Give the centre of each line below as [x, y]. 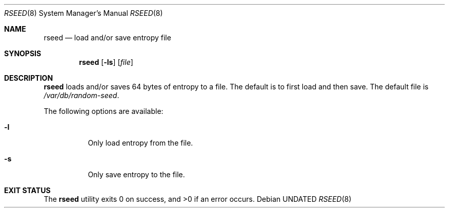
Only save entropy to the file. [136, 174]
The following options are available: [104, 111]
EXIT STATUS [27, 190]
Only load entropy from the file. [140, 143]
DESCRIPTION [29, 78]
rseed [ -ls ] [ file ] [106, 62]
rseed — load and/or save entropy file [107, 38]
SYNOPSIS [23, 53]
